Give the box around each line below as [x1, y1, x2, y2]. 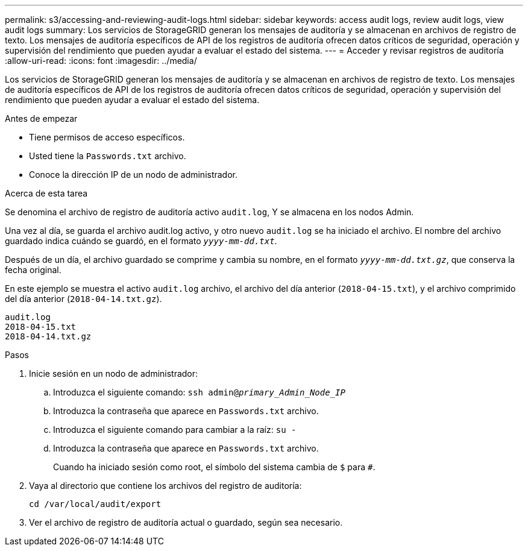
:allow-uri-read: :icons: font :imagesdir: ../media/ [5, 55, 197, 66]
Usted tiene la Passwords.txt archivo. [29, 151, 186, 161]
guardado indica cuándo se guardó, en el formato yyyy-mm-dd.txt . [5, 236, 277, 246]
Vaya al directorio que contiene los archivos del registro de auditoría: [29, 480, 302, 491]
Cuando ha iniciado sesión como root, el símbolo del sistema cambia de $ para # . [53, 462, 376, 472]
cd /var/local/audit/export [29, 499, 162, 509]
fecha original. [5, 265, 61, 275]
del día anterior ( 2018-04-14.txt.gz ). [5, 294, 162, 304]
